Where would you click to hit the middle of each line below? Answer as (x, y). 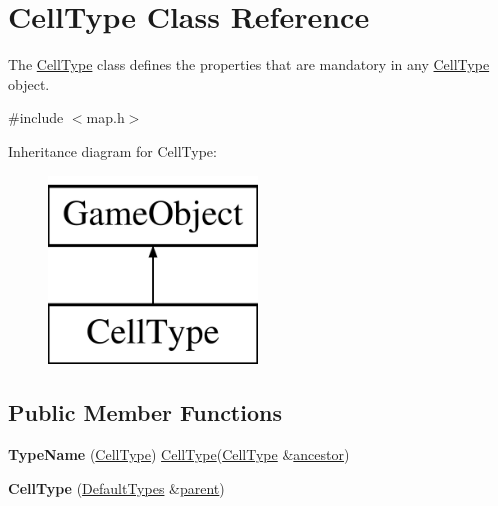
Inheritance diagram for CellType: (112, 150)
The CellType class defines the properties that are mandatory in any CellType (249, 64)
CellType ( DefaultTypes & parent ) (116, 487)
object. (29, 83)
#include (36, 117)
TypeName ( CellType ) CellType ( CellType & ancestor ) (179, 454)
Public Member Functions (145, 412)
